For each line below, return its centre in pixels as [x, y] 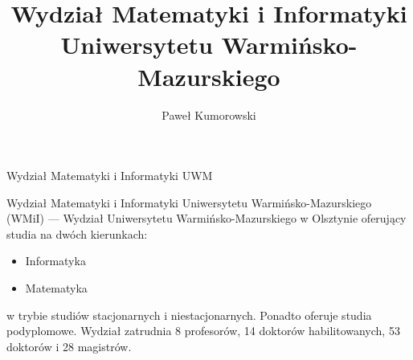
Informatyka [55, 261]
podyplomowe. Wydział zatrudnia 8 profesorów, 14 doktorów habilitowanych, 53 [203, 331]
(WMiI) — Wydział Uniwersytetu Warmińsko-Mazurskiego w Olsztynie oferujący [206, 218]
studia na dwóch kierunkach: [77, 233]
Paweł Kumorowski [209, 115]
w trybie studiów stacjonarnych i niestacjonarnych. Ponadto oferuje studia [189, 315]
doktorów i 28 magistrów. [69, 346]
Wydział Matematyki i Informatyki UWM [110, 176]
